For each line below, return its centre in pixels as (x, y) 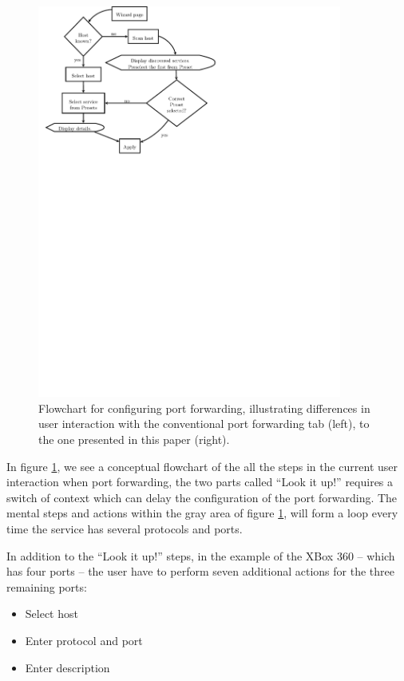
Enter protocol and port (84, 640)
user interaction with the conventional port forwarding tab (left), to (204, 424)
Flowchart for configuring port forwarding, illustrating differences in (204, 408)
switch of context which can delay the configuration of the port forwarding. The (202, 497)
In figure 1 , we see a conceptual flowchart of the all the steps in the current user (202, 466)
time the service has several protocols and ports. (125, 529)
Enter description (67, 667)
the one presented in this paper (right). (134, 439)
